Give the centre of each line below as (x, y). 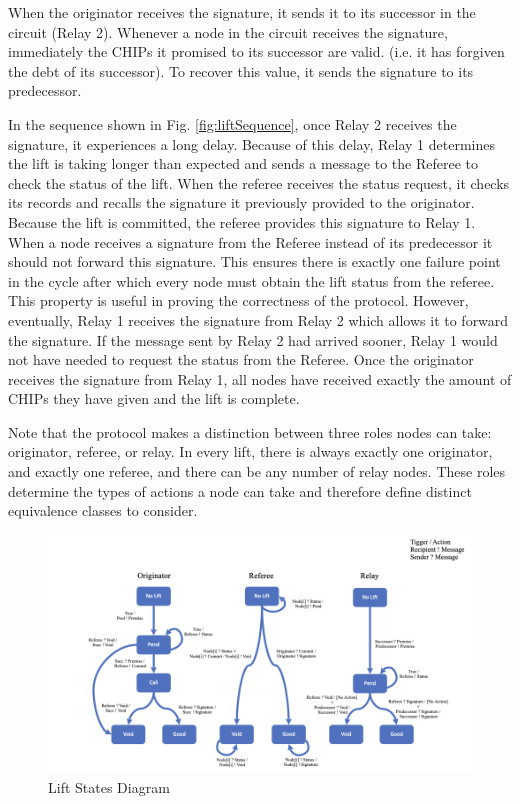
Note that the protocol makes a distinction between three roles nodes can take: (250, 431)
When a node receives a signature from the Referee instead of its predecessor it (250, 241)
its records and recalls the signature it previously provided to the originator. (241, 202)
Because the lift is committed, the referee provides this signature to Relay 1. (242, 221)
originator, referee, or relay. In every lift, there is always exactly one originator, (250, 451)
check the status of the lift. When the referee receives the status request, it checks (259, 182)
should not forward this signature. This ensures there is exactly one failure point (254, 261)
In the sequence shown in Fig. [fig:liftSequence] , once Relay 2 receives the (232, 123)
